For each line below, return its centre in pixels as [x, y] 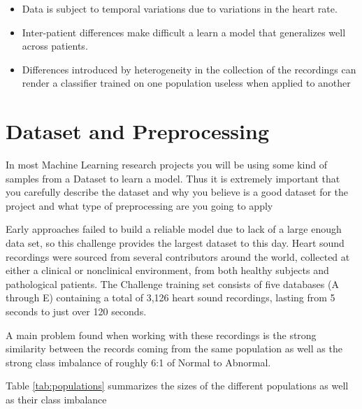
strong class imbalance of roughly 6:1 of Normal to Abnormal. [138, 362]
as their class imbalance [56, 399]
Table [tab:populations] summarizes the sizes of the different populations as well [177, 386]
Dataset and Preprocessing [137, 131]
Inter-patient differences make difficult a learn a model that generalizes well [184, 32]
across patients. [55, 46]
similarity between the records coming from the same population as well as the [174, 349]
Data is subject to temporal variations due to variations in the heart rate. [180, 8]
